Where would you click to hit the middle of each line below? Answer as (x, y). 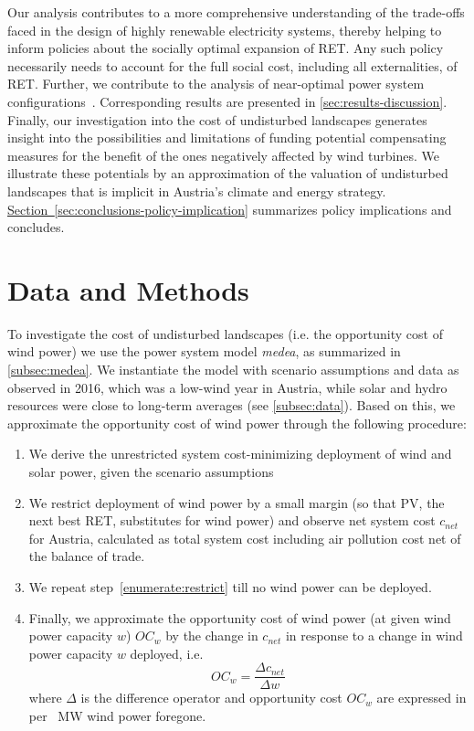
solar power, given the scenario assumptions (151, 471)
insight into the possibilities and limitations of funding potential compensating (227, 138)
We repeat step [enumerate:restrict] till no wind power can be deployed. (230, 586)
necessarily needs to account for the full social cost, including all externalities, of (232, 65)
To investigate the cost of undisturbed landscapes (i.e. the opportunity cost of (225, 333)
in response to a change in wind (374, 636)
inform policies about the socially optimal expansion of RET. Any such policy (226, 48)
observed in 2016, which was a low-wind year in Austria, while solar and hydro (227, 387)
